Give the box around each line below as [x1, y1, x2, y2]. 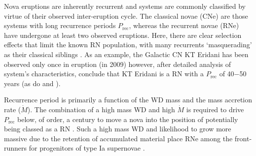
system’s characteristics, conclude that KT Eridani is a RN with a [4, 68, 204, 79]
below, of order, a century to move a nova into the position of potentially [17, 114, 238, 124]
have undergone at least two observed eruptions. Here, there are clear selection [4, 30, 242, 40]
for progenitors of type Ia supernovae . [29, 143, 145, 153]
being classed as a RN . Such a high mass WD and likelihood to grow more [4, 124, 231, 134]
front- [234, 133, 252, 143]
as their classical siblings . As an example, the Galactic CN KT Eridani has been [4, 49, 249, 59]
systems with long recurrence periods [4, 20, 116, 31]
